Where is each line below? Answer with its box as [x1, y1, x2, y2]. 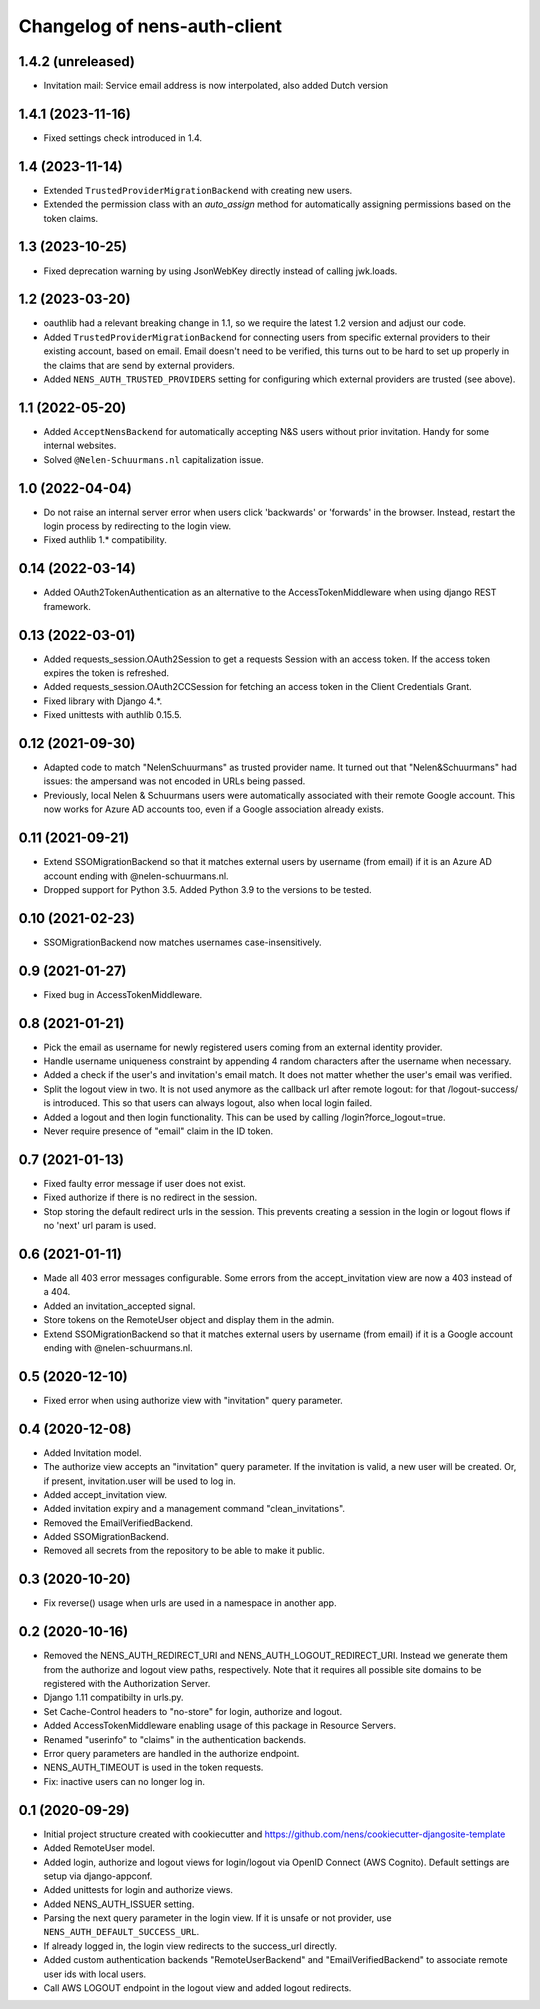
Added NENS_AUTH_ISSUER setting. [43, 1898, 195, 1910]
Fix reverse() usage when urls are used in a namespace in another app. [43, 1597, 337, 1609]
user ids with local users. [43, 1968, 147, 1980]
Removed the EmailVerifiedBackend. [43, 1516, 194, 1529]
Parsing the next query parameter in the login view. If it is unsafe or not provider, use [43, 1912, 392, 1924]
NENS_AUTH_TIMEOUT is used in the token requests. [43, 1761, 264, 1774]
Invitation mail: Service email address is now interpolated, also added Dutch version [43, 80, 389, 92]
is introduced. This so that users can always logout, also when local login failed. [43, 1097, 373, 1109]
